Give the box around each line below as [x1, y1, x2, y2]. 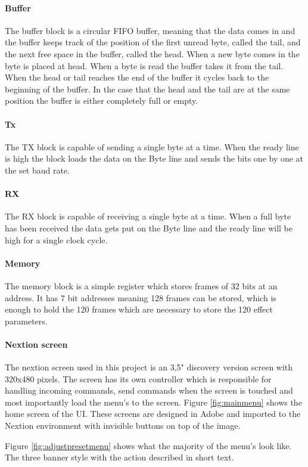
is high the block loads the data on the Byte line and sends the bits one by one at [5, 152, 304, 165]
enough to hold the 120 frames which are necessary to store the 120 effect [5, 303, 273, 316]
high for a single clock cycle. [5, 233, 108, 246]
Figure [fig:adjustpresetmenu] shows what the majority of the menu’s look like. [5, 439, 292, 451]
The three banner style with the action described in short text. [5, 451, 234, 463]
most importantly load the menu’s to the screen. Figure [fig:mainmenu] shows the [5, 395, 302, 408]
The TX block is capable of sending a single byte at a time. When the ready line [5, 140, 299, 153]
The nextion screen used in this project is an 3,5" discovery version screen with [5, 361, 293, 373]
